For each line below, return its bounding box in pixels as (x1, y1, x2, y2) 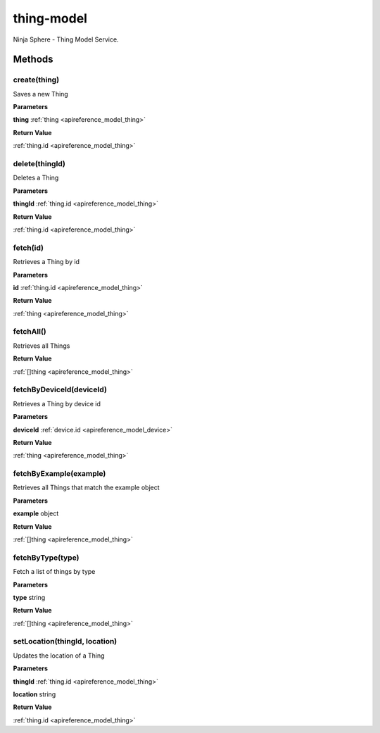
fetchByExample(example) (13, 469, 106, 479)
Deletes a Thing (13, 173, 59, 182)
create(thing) (13, 75, 60, 84)
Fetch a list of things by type (13, 568, 96, 576)
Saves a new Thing (13, 89, 68, 98)
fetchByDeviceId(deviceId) (13, 384, 107, 394)
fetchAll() (13, 327, 46, 337)
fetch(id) (13, 243, 44, 253)
